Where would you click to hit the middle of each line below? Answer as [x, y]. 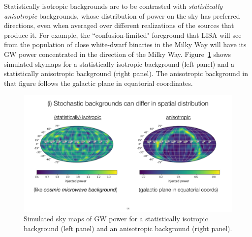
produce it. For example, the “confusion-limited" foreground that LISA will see [123, 35]
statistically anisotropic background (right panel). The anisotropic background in [126, 73]
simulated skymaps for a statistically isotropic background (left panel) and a [119, 64]
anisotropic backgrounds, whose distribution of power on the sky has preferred [122, 15]
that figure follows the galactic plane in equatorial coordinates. [98, 83]
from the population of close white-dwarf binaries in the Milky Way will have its [125, 44]
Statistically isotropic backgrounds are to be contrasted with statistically [113, 6]
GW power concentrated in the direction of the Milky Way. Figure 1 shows [118, 54]
